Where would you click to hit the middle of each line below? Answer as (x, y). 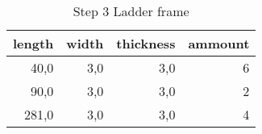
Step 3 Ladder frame (131, 11)
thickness (146, 43)
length (33, 43)
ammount (219, 43)
